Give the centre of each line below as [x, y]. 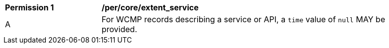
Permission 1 [30, 7]
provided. [120, 29]
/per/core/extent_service [150, 7]
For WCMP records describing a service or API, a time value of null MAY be [244, 19]
